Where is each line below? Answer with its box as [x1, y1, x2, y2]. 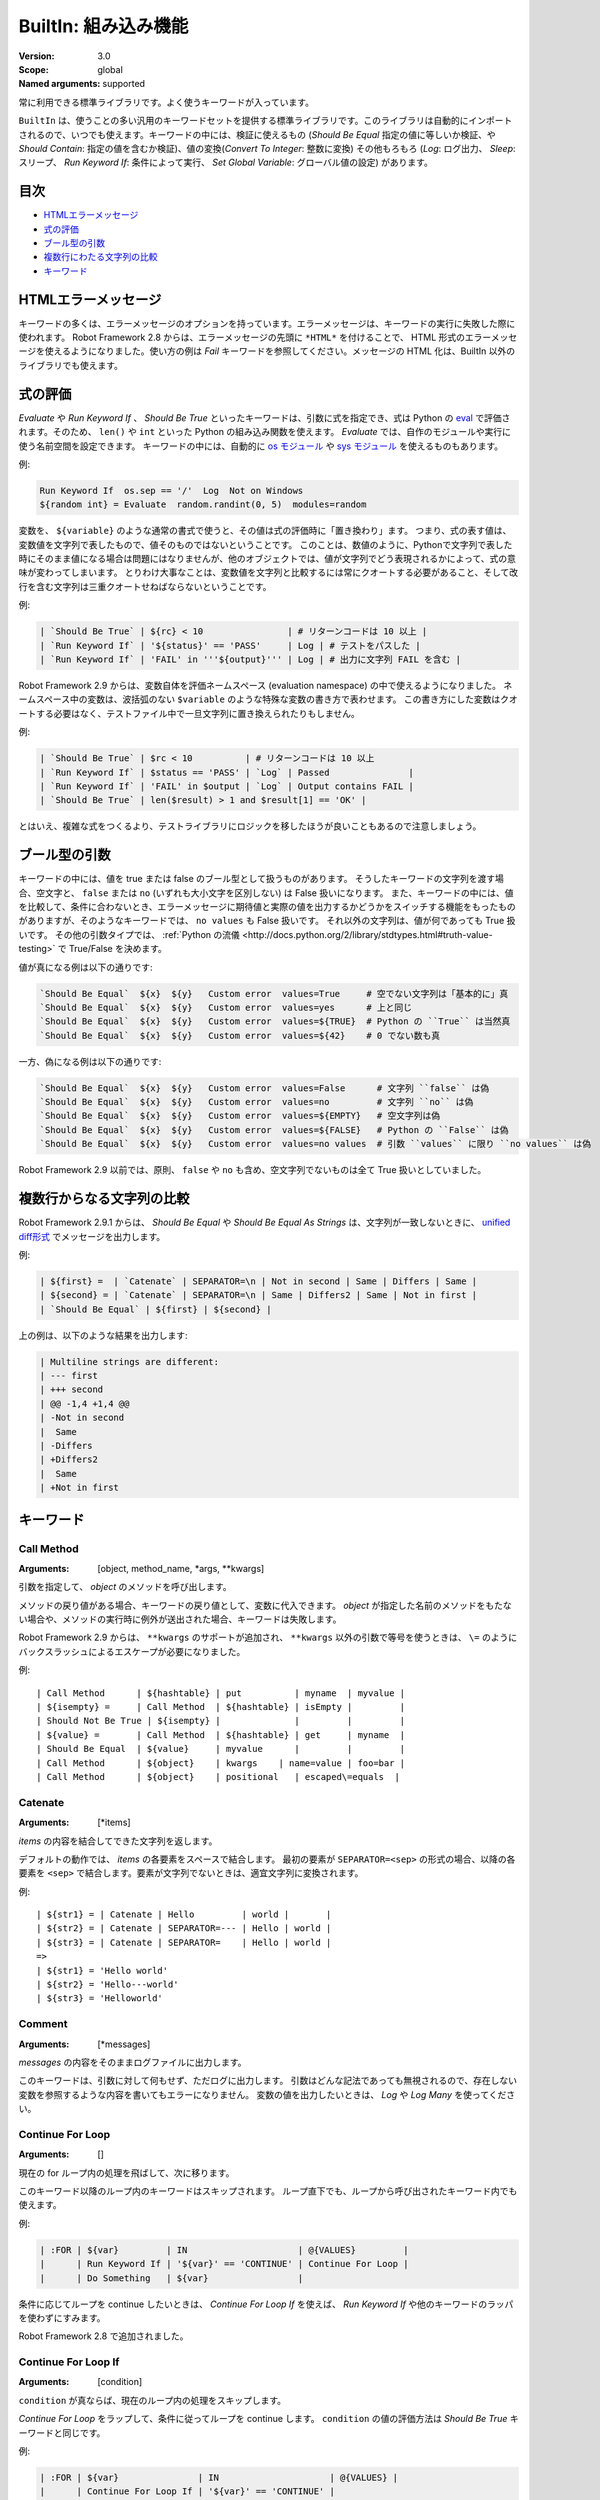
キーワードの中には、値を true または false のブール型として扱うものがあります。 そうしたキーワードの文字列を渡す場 [18, 873, 504, 885]
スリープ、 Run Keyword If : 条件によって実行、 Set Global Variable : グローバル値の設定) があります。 [18, 156, 434, 169]
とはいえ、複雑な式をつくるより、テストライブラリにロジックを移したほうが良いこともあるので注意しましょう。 [18, 820, 482, 832]
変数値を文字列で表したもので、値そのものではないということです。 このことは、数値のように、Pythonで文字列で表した [18, 538, 513, 550]
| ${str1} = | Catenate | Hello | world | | [36, 1909, 332, 1920]
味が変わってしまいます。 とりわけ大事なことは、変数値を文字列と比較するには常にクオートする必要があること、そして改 [18, 566, 519, 579]
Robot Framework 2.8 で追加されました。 [18, 2330, 189, 2342]
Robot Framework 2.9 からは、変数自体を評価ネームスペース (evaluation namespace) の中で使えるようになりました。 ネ [18, 679, 513, 691]
